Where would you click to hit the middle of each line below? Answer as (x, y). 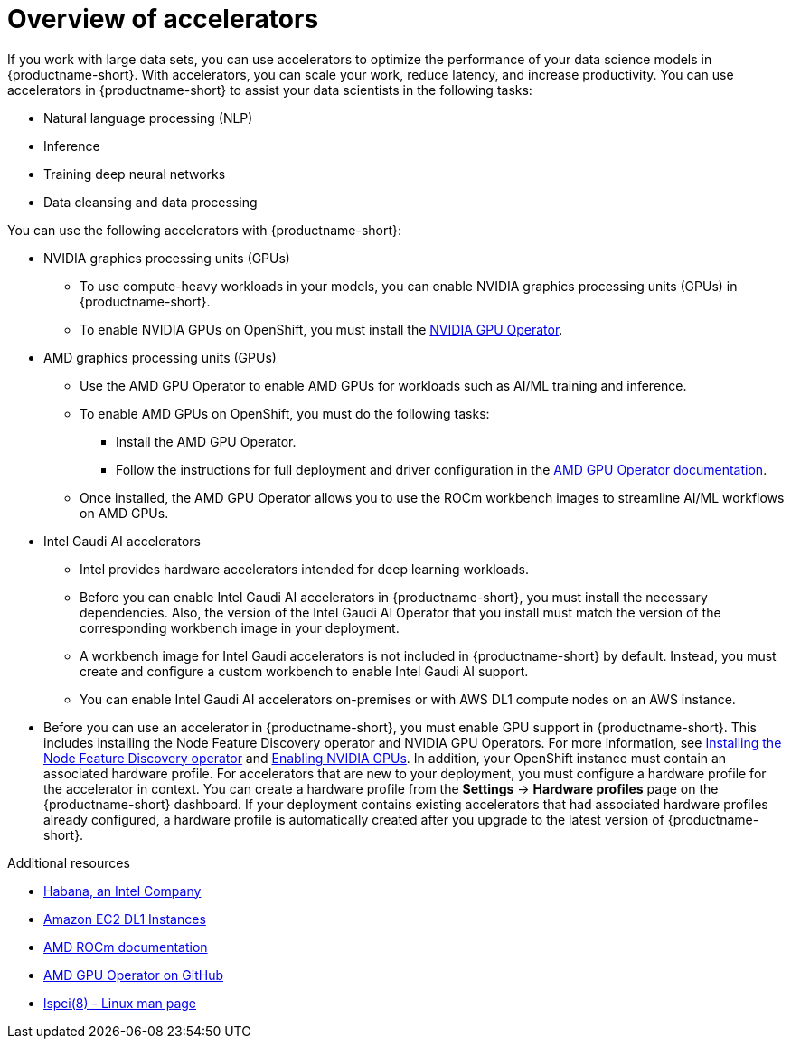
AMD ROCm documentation (126, 947)
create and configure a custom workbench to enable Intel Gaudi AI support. (304, 671)
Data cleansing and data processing (151, 202)
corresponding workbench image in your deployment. (240, 627)
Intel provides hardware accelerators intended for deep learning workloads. (304, 569)
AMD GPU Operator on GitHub (133, 975)
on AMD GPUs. (124, 513)
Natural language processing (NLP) (148, 118)
